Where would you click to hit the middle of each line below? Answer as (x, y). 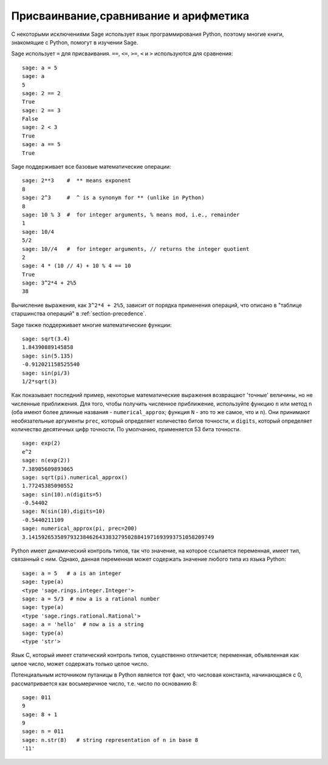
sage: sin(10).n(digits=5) (62, 494)
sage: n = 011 (43, 732)
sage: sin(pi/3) (46, 373)
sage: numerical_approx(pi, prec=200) (80, 529)
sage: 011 (36, 697)
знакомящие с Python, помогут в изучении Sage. (75, 42)
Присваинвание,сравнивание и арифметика (130, 16)
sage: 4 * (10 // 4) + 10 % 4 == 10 (77, 266)
